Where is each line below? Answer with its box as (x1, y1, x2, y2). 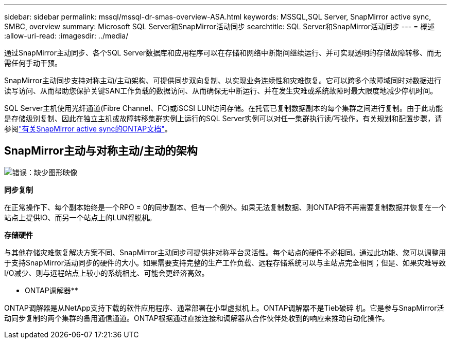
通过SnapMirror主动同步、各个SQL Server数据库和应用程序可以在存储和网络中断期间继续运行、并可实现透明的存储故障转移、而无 (4, 48, 442, 57)
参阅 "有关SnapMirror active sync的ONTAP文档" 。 (4, 124, 172, 133)
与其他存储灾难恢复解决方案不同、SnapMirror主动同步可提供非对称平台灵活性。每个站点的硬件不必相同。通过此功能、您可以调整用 (4, 247, 446, 257)
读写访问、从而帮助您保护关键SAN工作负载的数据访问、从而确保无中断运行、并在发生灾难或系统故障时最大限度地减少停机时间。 (4, 86, 438, 95)
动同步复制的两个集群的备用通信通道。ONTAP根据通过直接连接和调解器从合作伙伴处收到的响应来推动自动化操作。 (4, 313, 389, 322)
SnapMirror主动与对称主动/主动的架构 (4, 144, 198, 158)
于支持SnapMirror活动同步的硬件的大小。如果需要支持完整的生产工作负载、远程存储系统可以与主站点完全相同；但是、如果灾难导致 (4, 258, 446, 267)
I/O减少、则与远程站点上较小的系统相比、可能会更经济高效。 (4, 268, 209, 277)
